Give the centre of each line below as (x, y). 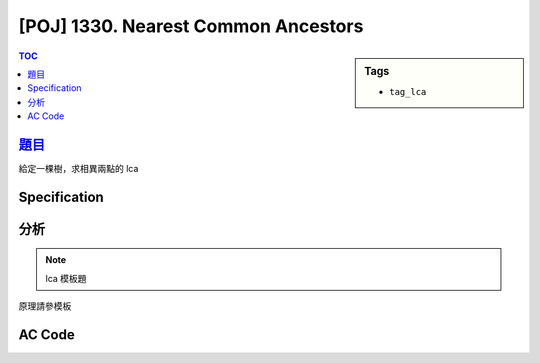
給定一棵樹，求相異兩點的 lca (78, 169)
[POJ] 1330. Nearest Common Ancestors (191, 26)
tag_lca (408, 91)
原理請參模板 (45, 306)
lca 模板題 (66, 278)
